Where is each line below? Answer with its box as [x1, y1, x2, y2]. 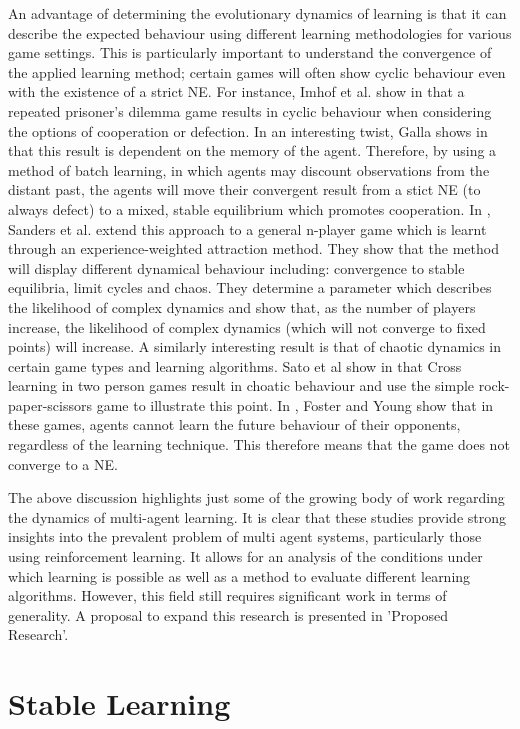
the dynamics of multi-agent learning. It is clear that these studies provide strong [8, 506, 506, 527]
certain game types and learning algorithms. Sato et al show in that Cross [8, 355, 462, 376]
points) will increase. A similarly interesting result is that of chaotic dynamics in [8, 336, 502, 357]
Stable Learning [8, 683, 231, 724]
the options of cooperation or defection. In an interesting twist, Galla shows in [8, 120, 488, 141]
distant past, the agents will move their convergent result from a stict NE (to [8, 179, 481, 200]
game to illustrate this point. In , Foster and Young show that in [96, 394, 494, 415]
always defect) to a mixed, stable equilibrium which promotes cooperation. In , [8, 198, 491, 219]
